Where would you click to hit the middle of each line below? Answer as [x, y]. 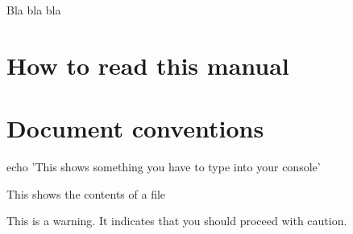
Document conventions [135, 128]
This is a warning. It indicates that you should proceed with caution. [177, 221]
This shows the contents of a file [86, 193]
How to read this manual [148, 65]
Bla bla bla [34, 10]
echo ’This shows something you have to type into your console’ [164, 167]
